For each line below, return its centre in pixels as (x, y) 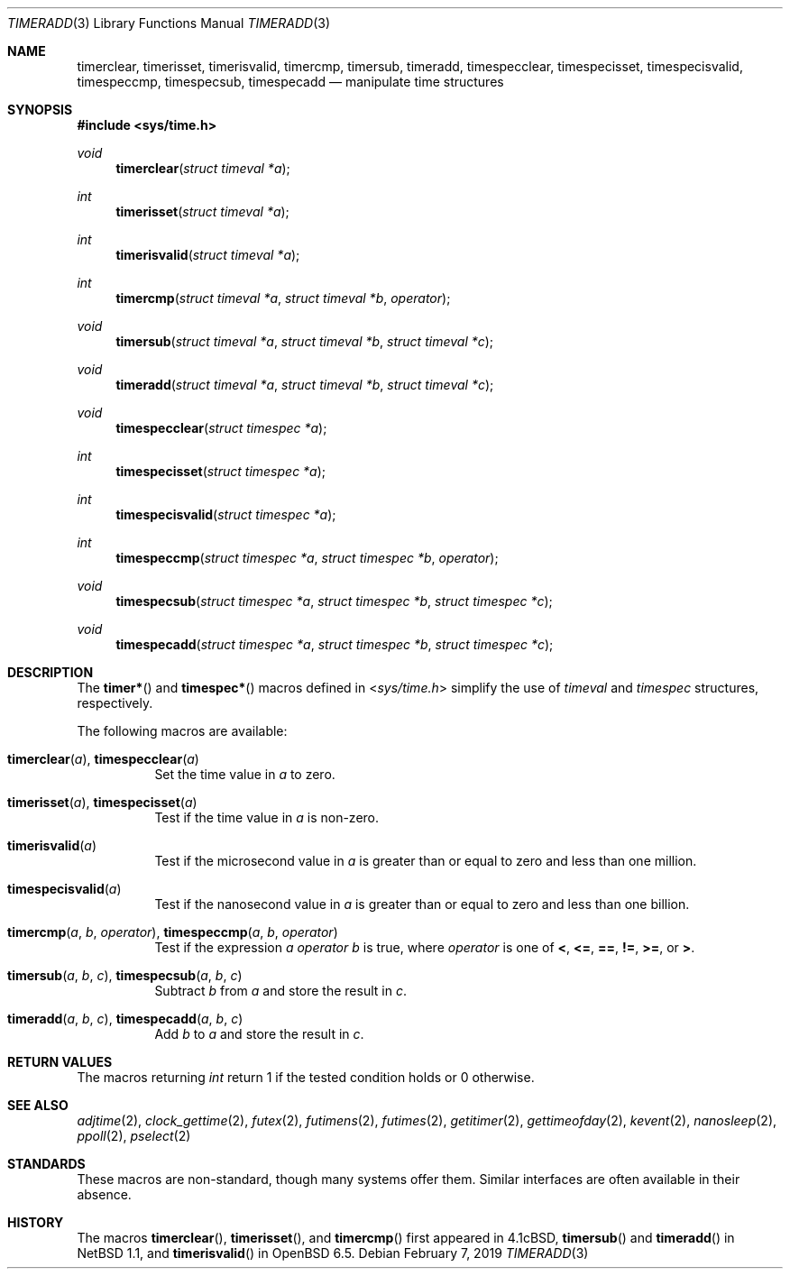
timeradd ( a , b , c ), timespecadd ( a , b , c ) (125, 1019)
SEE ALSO (38, 1105)
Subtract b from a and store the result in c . (280, 991)
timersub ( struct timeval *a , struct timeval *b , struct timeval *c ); (305, 341)
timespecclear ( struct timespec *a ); (221, 428)
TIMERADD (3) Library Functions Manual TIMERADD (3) (169, 23)
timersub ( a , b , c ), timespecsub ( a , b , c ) (125, 975)
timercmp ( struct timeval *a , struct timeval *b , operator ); (283, 298)
